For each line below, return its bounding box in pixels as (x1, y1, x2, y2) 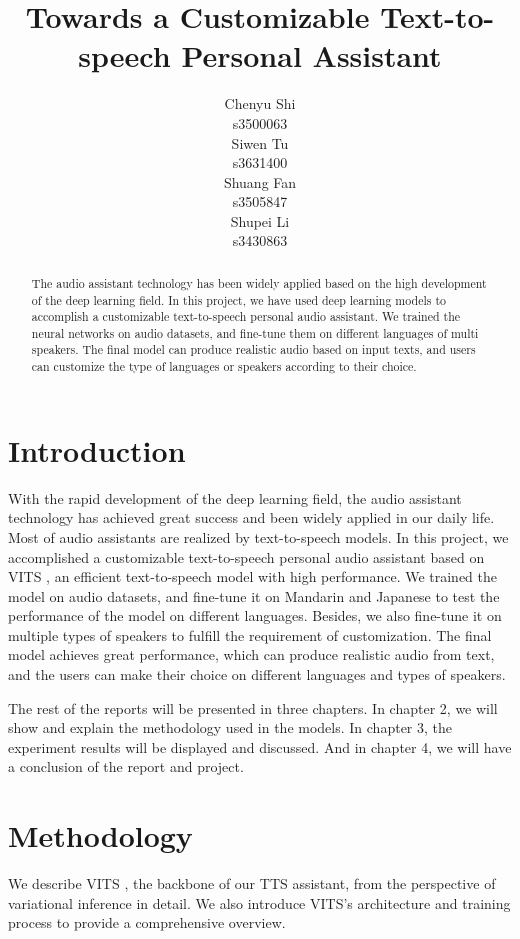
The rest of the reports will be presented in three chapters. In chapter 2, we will (8, 697, 498, 718)
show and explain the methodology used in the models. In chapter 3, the (8, 717, 452, 738)
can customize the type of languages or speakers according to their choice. (31, 358, 417, 375)
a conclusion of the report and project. (8, 756, 244, 777)
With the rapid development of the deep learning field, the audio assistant (8, 487, 462, 508)
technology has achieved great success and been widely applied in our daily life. (8, 507, 495, 528)
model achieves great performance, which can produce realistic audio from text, (8, 644, 495, 665)
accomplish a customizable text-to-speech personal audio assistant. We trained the (31, 308, 461, 325)
